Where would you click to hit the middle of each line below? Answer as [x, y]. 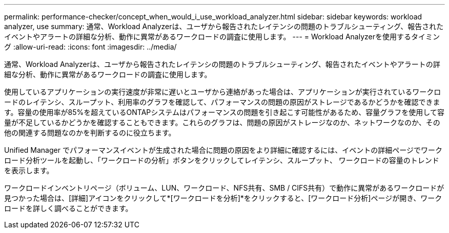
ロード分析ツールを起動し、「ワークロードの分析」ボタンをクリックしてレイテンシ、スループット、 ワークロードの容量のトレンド [222, 160]
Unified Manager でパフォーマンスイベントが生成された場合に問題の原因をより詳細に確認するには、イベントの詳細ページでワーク [223, 150]
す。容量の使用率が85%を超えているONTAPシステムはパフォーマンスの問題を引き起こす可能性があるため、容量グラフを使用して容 [224, 112]
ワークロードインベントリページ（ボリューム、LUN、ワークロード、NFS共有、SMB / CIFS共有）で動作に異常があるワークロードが [224, 188]
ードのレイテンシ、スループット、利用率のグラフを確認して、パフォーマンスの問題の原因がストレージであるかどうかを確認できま [222, 102]
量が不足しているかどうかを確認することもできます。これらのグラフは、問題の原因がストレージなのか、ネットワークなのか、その [222, 122]
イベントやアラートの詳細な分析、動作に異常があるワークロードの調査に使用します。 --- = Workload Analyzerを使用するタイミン [222, 37]
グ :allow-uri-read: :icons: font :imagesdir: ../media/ [90, 47]
